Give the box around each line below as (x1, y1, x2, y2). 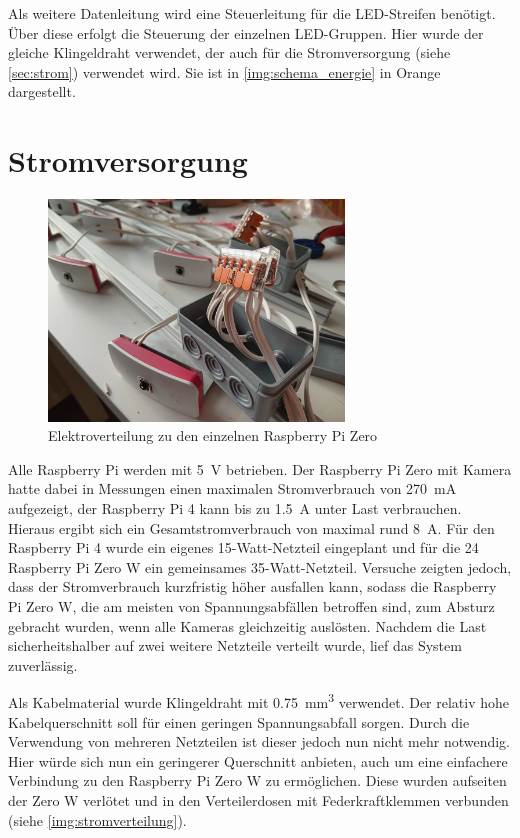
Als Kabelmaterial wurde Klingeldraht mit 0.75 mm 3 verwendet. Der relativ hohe (8, 689, 510, 713)
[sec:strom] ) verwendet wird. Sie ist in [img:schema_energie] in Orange (8, 61, 441, 82)
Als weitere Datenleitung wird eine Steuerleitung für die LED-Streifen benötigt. (8, 3, 496, 23)
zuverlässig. (8, 654, 78, 675)
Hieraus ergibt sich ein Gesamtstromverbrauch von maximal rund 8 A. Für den (8, 517, 495, 538)
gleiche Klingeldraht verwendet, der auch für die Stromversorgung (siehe (8, 42, 451, 63)
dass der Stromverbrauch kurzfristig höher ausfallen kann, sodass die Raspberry (8, 576, 497, 597)
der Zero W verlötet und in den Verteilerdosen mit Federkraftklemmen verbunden (8, 790, 509, 811)
